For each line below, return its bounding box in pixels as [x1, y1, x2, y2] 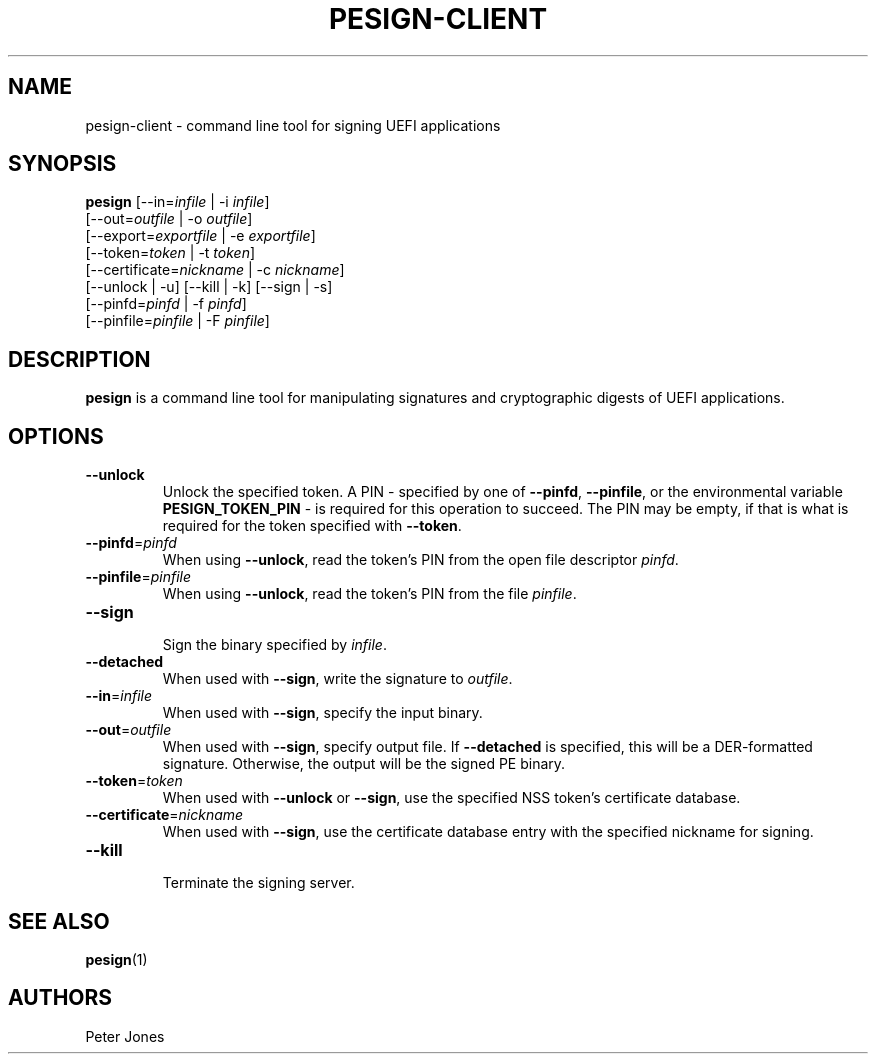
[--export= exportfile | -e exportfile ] [85, 227, 316, 245]
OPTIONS [8, 423, 104, 449]
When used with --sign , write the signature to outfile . [162, 670, 513, 688]
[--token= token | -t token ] [85, 244, 256, 262]
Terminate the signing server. [162, 874, 355, 892]
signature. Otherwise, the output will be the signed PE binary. [162, 755, 566, 773]
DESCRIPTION [8, 346, 151, 372]
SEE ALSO [8, 908, 110, 934]
